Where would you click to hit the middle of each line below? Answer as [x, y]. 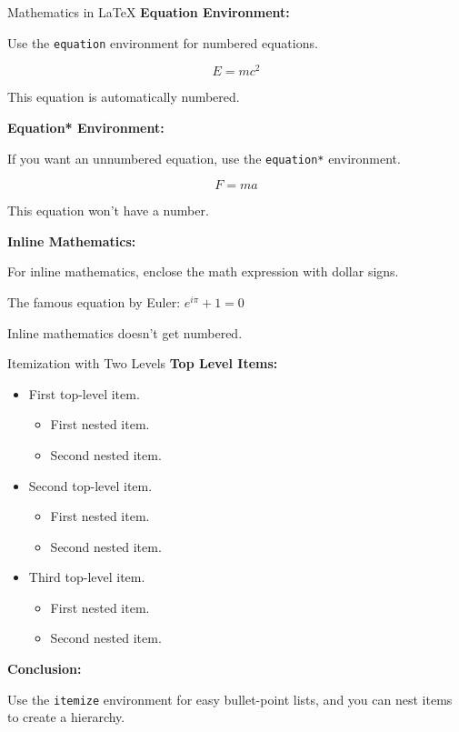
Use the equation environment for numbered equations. [163, 42]
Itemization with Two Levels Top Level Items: [143, 363]
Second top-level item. [90, 485]
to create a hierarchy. [66, 717]
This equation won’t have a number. [108, 211]
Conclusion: [45, 669]
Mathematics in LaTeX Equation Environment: [149, 12]
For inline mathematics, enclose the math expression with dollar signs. [203, 271]
